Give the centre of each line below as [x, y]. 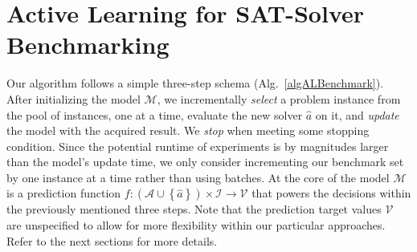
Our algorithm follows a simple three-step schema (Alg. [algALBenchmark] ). [195, 83]
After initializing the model [74, 98]
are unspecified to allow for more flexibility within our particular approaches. [196, 225]
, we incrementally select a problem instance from [279, 98]
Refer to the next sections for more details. [112, 240]
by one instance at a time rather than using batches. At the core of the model [198, 177]
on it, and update [357, 114]
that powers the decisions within [331, 193]
